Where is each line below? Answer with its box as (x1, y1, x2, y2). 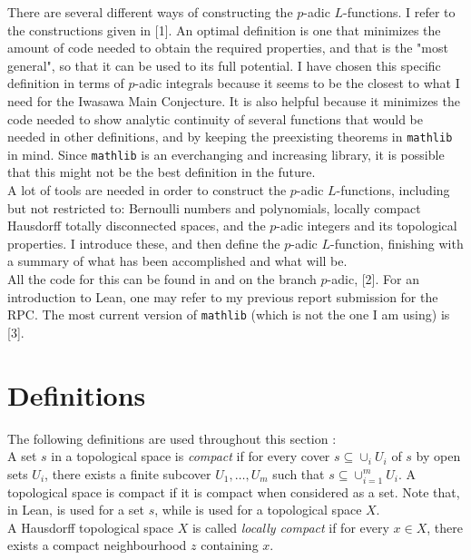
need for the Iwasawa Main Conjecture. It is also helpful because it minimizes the (7, 91, 460, 110)
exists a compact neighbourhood (7, 535, 187, 555)
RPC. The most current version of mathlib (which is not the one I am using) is (7, 305, 450, 324)
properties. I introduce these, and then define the (7, 233, 280, 252)
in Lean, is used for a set (7, 500, 144, 519)
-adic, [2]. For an (327, 270, 419, 289)
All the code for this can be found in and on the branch (7, 270, 317, 289)
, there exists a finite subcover (44, 464, 211, 483)
